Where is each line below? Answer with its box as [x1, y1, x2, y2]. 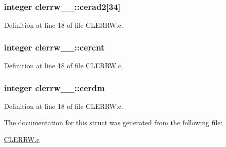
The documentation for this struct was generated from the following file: [4, 117, 223, 128]
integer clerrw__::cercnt [4, 41, 105, 53]
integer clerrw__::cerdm [4, 81, 105, 94]
